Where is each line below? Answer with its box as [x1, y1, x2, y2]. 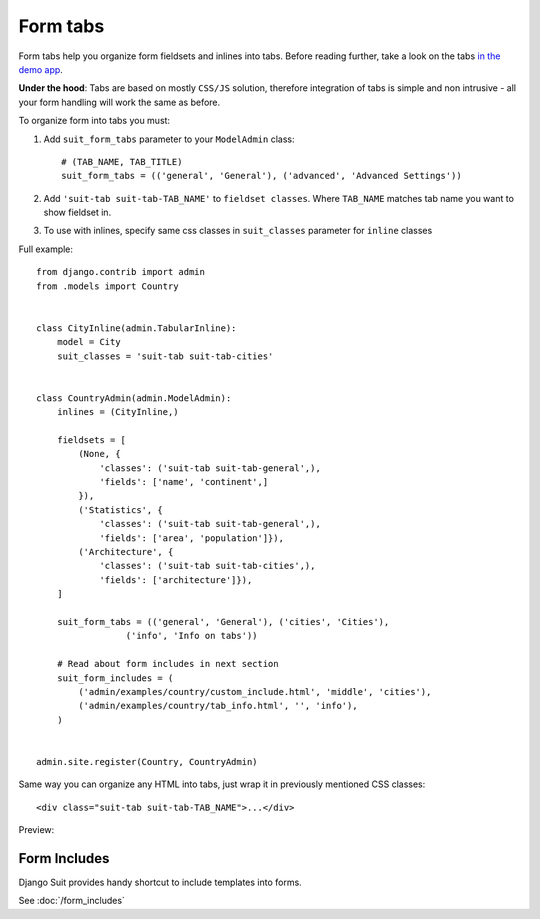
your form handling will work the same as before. [18, 96, 221, 108]
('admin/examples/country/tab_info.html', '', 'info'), [78, 700, 359, 712]
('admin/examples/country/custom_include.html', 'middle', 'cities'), [78, 686, 432, 697]
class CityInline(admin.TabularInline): [36, 322, 237, 334]
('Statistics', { [78, 504, 164, 515]
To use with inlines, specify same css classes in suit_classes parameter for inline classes [43, 225, 433, 237]
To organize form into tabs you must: [18, 115, 170, 127]
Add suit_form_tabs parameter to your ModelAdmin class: [43, 133, 295, 145]
